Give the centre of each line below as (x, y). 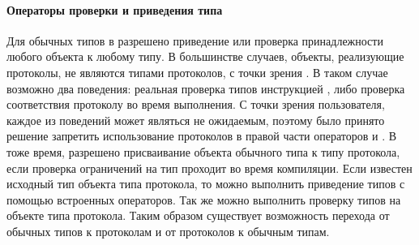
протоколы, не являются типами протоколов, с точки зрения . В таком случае (197, 72)
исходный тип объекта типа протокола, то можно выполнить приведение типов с (206, 184)
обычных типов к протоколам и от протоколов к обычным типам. (168, 231)
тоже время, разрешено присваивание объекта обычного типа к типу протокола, (203, 151)
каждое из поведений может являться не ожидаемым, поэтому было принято (196, 120)
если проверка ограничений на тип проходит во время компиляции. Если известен (209, 168)
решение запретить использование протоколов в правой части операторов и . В (202, 136)
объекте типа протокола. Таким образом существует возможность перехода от (198, 215)
